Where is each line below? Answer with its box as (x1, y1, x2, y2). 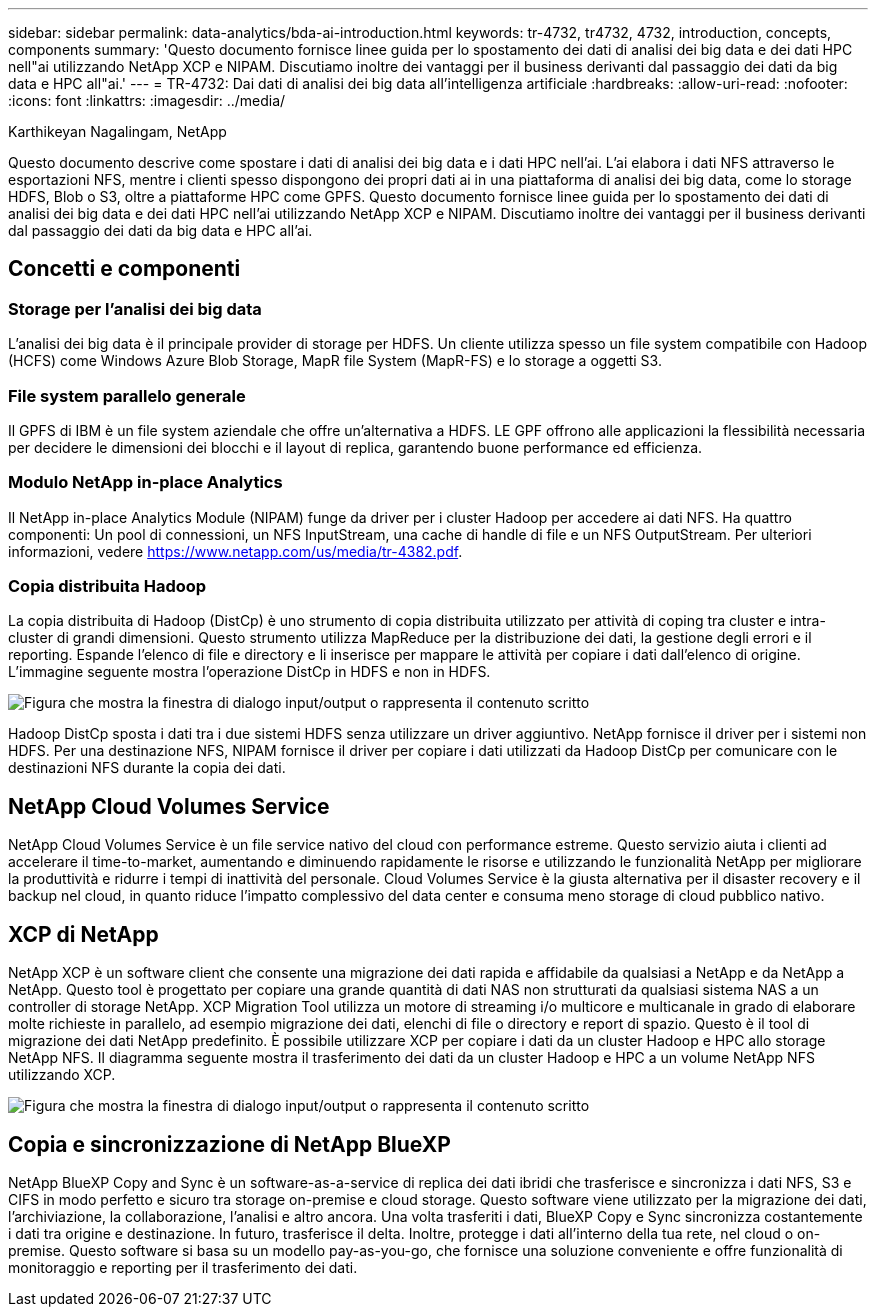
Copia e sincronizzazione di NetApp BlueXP (8, 1131, 451, 1157)
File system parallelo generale (8, 385, 246, 406)
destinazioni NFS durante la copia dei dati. (8, 759, 286, 777)
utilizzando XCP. (8, 1066, 116, 1084)
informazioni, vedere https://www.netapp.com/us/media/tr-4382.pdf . (8, 542, 463, 560)
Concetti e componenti (8, 256, 241, 282)
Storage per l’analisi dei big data (8, 298, 262, 319)
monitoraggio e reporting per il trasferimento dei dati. (8, 1259, 358, 1276)
